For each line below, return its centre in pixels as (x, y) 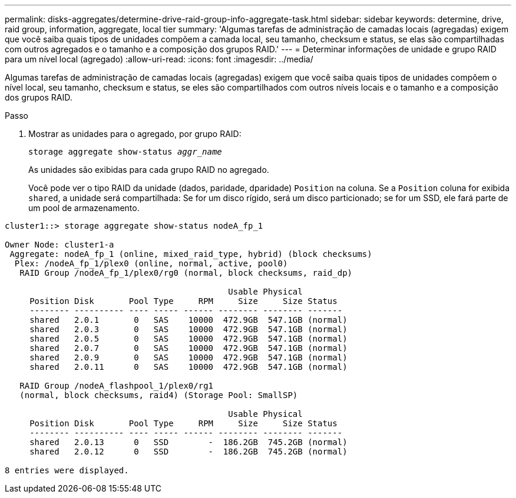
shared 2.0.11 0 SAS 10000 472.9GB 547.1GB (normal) (188, 367)
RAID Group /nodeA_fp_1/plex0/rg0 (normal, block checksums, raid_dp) (186, 273)
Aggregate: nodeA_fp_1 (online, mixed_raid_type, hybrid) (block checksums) (191, 254)
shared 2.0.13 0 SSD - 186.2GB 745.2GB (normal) (188, 442)
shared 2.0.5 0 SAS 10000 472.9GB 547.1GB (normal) (188, 339)
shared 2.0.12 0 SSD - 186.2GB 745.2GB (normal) (188, 452)
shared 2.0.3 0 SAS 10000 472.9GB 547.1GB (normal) (188, 329)
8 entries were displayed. (67, 470)
